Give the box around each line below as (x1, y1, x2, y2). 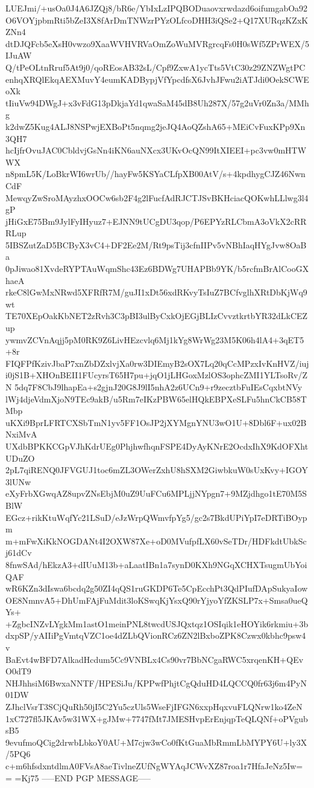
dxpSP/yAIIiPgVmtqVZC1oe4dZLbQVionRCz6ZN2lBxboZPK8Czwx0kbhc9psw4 (5, 629, 306, 642)
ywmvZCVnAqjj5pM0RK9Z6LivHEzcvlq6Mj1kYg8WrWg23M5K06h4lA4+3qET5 (5, 333, 304, 346)
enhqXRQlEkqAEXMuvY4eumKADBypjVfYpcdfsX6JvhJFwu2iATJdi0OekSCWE (5, 73, 309, 85)
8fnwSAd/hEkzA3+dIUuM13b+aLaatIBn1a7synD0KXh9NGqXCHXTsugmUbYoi (5, 558, 307, 570)
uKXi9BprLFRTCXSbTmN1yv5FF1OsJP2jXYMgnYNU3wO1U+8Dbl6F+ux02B (5, 416, 307, 428)
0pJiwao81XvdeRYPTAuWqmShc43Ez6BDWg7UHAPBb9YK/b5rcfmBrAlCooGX (5, 262, 309, 275)
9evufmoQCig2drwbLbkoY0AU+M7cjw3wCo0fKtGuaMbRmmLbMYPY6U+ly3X (5, 735, 307, 748)
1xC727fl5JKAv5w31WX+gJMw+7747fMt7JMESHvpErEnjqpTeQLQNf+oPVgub (5, 712, 308, 725)
